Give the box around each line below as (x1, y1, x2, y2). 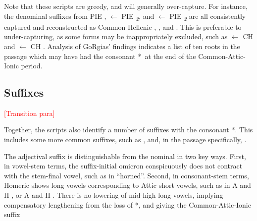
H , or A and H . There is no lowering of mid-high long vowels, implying (4, 190, 223, 200)
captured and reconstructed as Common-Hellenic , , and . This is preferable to (4, 21, 242, 32)
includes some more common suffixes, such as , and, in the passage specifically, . (4, 134, 247, 145)
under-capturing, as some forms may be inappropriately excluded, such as (4, 31, 228, 42)
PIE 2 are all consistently (169, 10, 246, 22)
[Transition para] (4, 108, 55, 118)
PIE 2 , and (121, 10, 154, 22)
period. (21, 60, 43, 71)
